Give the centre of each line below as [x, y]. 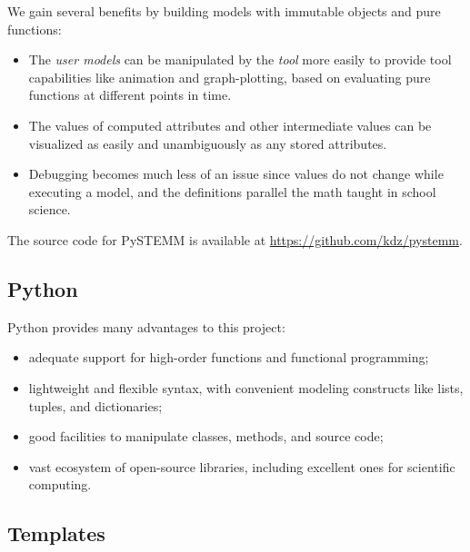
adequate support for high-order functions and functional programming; [229, 357]
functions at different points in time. [130, 95]
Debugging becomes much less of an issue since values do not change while [236, 174]
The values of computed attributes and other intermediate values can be [230, 125]
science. [50, 209]
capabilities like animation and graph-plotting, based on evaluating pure [230, 77]
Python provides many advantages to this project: [146, 326]
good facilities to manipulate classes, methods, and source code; [206, 436]
